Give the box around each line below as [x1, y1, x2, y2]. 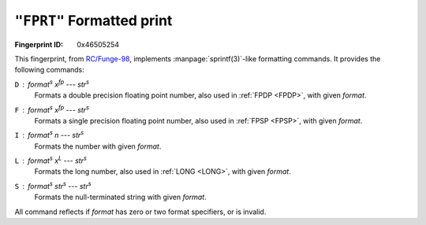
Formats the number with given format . [34, 142, 162, 151]
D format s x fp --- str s [14, 79, 90, 89]
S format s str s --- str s [14, 180, 92, 190]
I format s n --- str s [14, 129, 84, 140]
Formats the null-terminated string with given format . [34, 193, 207, 202]
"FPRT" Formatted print [14, 12, 173, 29]
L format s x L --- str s [14, 154, 87, 165]
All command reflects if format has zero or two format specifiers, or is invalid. [14, 207, 267, 216]
